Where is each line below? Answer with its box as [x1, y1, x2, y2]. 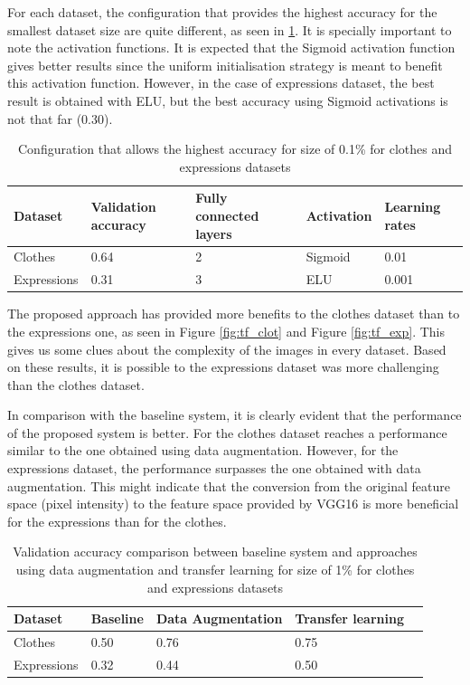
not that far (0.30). [7, 109, 113, 128]
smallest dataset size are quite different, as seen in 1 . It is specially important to [7, 20, 452, 39]
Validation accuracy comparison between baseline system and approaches [13, 542, 418, 561]
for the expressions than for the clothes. [7, 511, 227, 530]
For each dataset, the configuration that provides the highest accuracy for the [7, 3, 437, 21]
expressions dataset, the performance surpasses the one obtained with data [7, 459, 421, 478]
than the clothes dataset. [7, 375, 145, 394]
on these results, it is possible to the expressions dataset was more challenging [7, 357, 439, 376]
